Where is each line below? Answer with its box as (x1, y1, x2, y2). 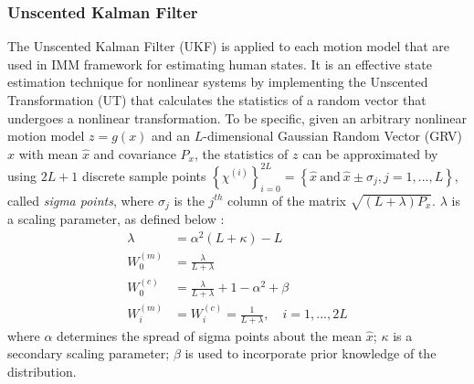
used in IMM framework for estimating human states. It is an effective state (7, 54, 432, 73)
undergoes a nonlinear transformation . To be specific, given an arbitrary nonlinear (7, 108, 468, 127)
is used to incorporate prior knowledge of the (184, 344, 437, 363)
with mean (18, 144, 79, 163)
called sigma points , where (7, 190, 154, 209)
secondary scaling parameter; (7, 344, 170, 363)
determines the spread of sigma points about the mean (57, 325, 363, 345)
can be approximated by (302, 144, 438, 163)
